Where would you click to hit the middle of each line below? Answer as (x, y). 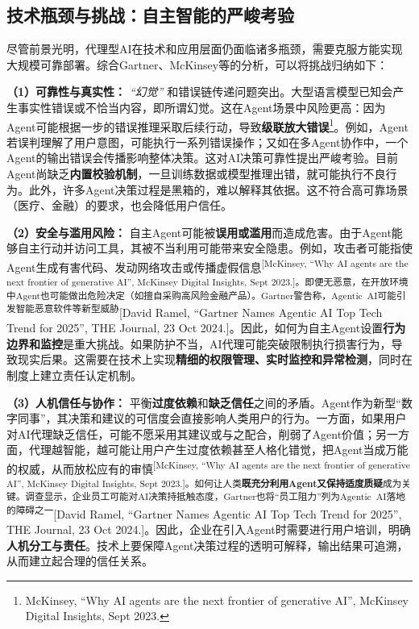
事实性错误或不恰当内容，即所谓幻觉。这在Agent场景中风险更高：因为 (201, 107)
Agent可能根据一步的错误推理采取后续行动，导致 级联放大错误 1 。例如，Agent (207, 125)
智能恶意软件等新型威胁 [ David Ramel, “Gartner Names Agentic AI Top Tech (199, 310)
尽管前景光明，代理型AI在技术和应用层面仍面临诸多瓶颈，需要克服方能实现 (205, 49)
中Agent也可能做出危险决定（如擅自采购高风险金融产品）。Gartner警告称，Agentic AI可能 (201, 295)
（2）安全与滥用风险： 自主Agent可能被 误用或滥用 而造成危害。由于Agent (199, 232)
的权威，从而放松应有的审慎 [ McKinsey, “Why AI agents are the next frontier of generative (208, 467)
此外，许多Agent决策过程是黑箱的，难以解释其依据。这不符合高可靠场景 (218, 189)
